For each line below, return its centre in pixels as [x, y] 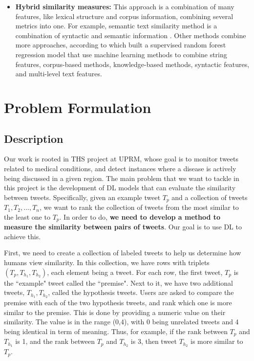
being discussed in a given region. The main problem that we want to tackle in [122, 178]
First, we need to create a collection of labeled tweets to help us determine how [123, 253]
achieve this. [22, 236]
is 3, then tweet [154, 341]
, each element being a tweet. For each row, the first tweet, [135, 272]
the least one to [27, 216]
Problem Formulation [78, 107]
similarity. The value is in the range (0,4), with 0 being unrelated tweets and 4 [121, 322]
